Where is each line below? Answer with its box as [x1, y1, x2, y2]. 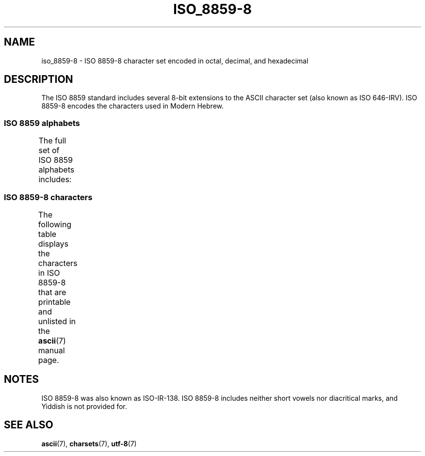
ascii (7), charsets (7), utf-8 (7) [41, 439, 137, 448]
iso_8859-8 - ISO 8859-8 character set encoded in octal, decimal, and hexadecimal [41, 56, 309, 65]
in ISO [38, 267, 60, 278]
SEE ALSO [4, 419, 53, 431]
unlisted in [38, 316, 76, 326]
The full [38, 136, 66, 146]
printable [38, 297, 71, 307]
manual [38, 345, 65, 355]
